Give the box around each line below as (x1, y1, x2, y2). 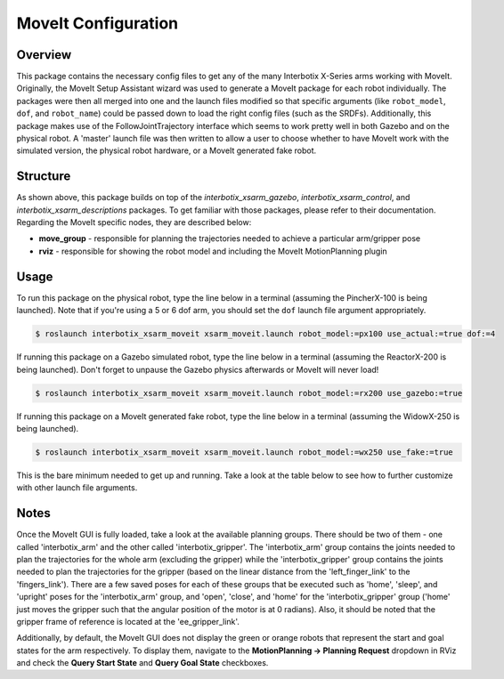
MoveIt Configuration (16, 13, 178, 33)
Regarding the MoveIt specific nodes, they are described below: (16, 217, 252, 228)
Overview (16, 47, 72, 62)
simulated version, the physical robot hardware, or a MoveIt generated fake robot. (16, 145, 317, 156)
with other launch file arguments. (16, 482, 138, 493)
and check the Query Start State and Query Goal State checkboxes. (16, 658, 269, 668)
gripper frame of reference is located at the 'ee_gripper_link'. (16, 616, 240, 626)
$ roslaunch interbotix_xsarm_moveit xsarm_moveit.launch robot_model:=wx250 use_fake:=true (35, 447, 453, 457)
